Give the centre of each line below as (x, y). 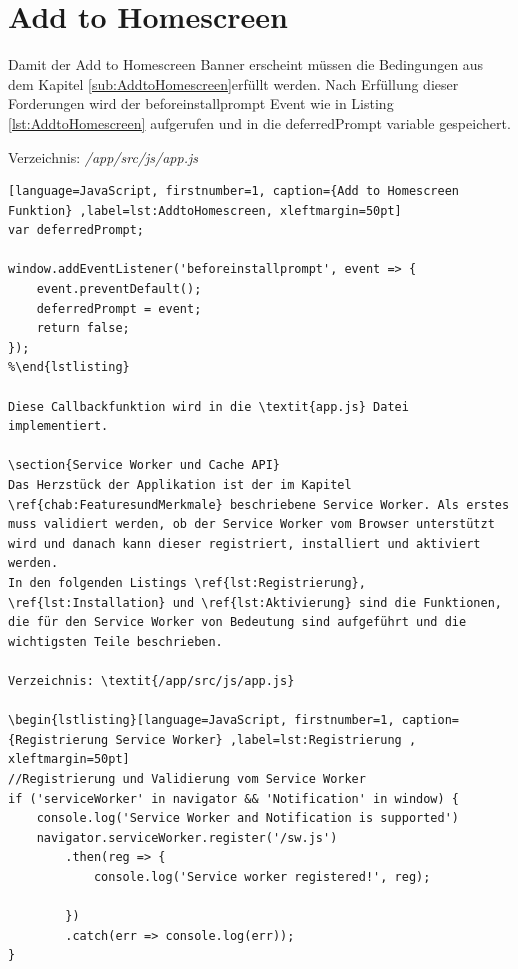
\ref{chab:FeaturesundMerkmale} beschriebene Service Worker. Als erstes (259, 504)
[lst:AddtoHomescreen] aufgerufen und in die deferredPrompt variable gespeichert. (259, 122)
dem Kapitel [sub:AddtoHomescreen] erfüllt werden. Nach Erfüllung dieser (233, 83)
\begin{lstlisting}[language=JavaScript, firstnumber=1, (201, 720)
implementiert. (58, 426)
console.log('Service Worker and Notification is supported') (248, 818)
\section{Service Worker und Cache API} (144, 465)
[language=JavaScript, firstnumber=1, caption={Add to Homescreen (234, 191)
